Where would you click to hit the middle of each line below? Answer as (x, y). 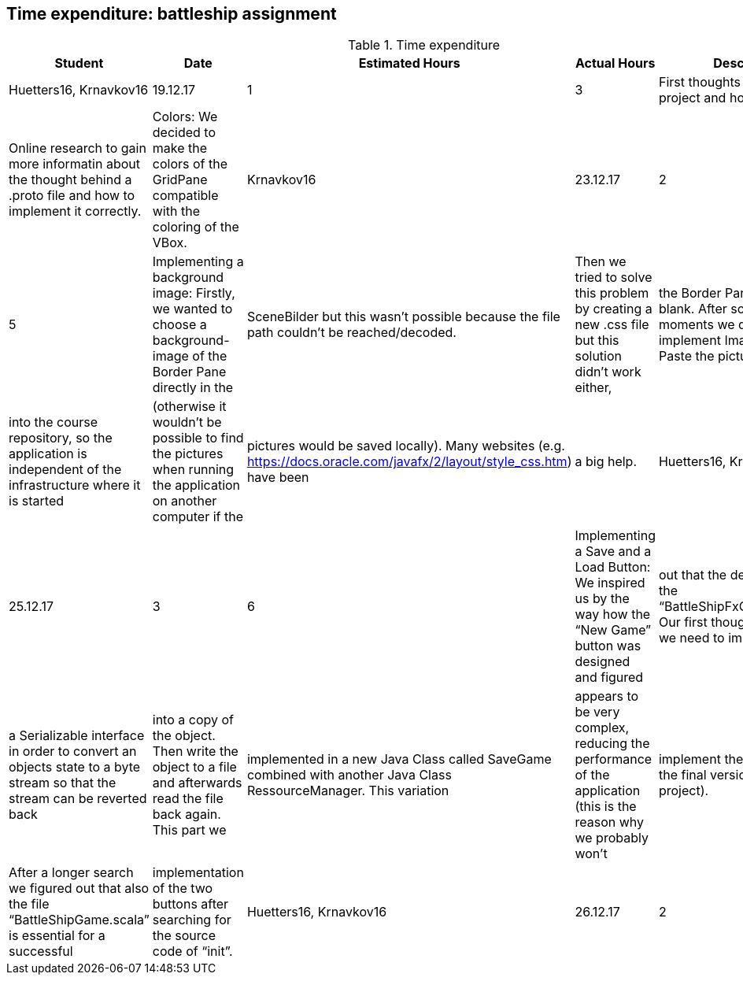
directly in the (193, 388)
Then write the (195, 751)
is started (37, 501)
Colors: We (185, 117)
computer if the (198, 517)
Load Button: (613, 567)
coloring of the (196, 227)
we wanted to (192, 309)
